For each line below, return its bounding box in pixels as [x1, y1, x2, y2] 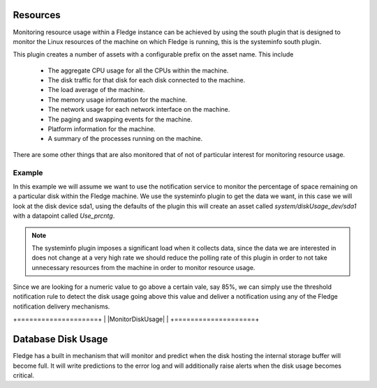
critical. [13, 371, 35, 380]
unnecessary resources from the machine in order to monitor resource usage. [31, 263, 256, 271]
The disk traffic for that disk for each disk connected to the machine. [47, 76, 246, 84]
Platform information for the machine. [47, 125, 156, 133]
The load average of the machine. [47, 86, 145, 94]
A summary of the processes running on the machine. [47, 135, 202, 143]
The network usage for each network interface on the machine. [47, 105, 230, 114]
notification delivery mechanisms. [13, 302, 110, 311]
